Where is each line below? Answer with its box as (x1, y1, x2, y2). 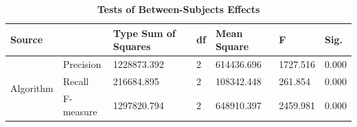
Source (10, 32, 43, 47)
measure (62, 104, 97, 119)
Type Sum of (113, 25, 176, 40)
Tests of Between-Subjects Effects (97, 2, 260, 16)
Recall (62, 73, 89, 88)
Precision (62, 57, 102, 71)
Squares (113, 39, 151, 54)
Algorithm (10, 80, 54, 95)
